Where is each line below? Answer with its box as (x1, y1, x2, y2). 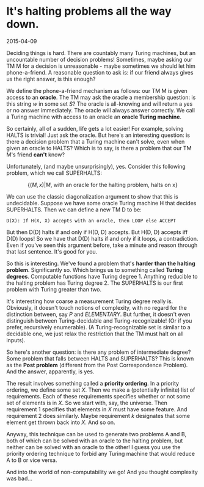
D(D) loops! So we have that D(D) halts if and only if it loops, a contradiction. (6, 235, 199, 242)
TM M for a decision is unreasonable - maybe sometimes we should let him (6, 62, 195, 70)
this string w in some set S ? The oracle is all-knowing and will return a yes (6, 100, 193, 108)
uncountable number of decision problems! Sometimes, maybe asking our (6, 56, 192, 63)
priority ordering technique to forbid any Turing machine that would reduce (6, 450, 195, 457)
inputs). (6, 336, 26, 343)
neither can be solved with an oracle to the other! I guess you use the (6, 443, 181, 450)
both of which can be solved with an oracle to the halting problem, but (6, 437, 183, 444)
